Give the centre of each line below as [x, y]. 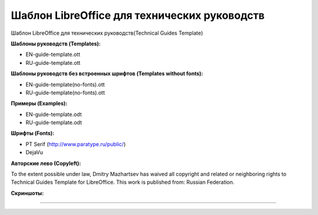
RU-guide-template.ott [53, 62]
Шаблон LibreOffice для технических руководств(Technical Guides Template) [107, 33]
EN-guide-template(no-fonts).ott [65, 84]
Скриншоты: [27, 193]
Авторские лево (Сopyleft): [46, 163]
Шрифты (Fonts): [33, 133]
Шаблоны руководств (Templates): [56, 44]
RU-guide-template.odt [54, 123]
